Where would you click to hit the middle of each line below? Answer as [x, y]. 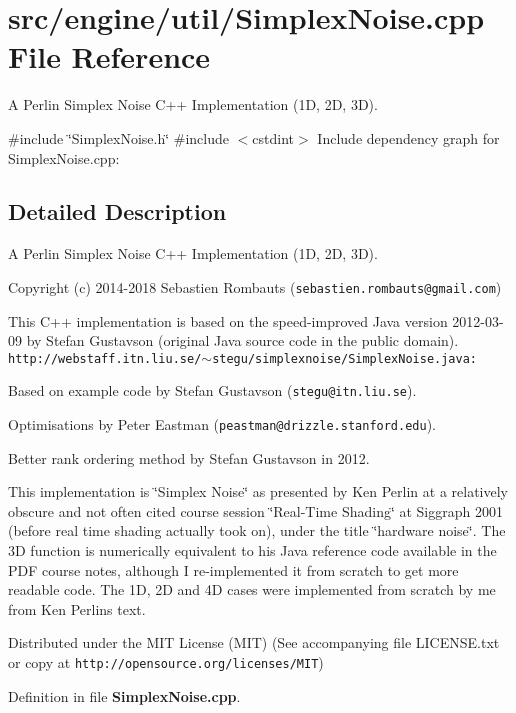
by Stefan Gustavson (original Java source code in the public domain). [242, 340]
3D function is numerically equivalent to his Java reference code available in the [252, 550]
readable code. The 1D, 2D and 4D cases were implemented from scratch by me [252, 589]
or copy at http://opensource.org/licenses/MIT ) [166, 662]
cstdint [273, 137]
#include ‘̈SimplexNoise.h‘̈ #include [119, 137]
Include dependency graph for [408, 137]
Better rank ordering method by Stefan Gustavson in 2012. [189, 457]
